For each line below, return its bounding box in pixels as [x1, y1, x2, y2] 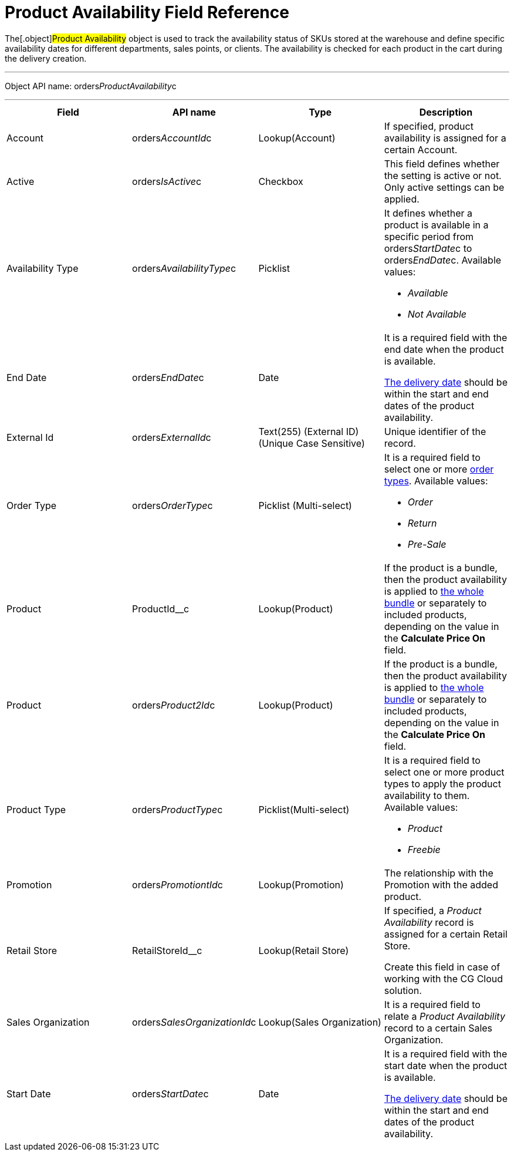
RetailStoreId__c [132, 944, 202, 956]
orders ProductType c [132, 803, 223, 815]
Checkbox [258, 175, 303, 187]
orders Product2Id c [132, 699, 215, 711]
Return [407, 517, 437, 529]
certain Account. [384, 143, 458, 156]
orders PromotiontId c [132, 878, 223, 891]
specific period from [384, 230, 474, 242]
